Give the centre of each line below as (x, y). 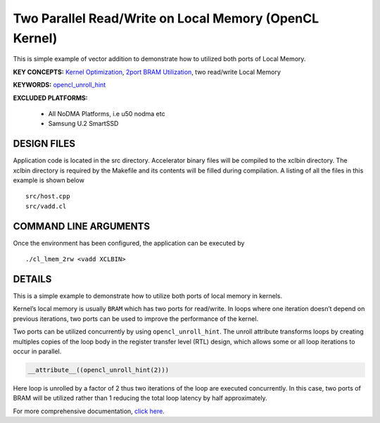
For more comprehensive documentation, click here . (89, 411)
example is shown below (49, 180)
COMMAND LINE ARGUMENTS (82, 226)
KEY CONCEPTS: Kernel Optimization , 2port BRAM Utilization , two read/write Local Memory (147, 72)
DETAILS (32, 279)
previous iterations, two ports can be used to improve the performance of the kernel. (136, 318)
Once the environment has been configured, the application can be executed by (129, 243)
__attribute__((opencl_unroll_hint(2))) (98, 370)
